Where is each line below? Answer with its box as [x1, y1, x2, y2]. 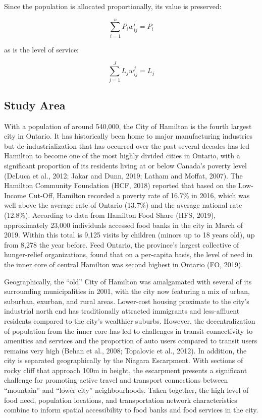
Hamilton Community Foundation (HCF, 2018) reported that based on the [4, 180, 236, 191]
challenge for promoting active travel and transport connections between [4, 375, 228, 385]
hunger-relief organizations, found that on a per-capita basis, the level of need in [4, 249, 253, 260]
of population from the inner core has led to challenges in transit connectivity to [4, 325, 253, 336]
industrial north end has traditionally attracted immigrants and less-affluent [4, 306, 240, 316]
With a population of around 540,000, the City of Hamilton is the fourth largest [4, 121, 252, 131]
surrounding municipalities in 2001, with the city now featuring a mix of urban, [4, 286, 250, 296]
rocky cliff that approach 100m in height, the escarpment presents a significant [4, 365, 247, 375]
